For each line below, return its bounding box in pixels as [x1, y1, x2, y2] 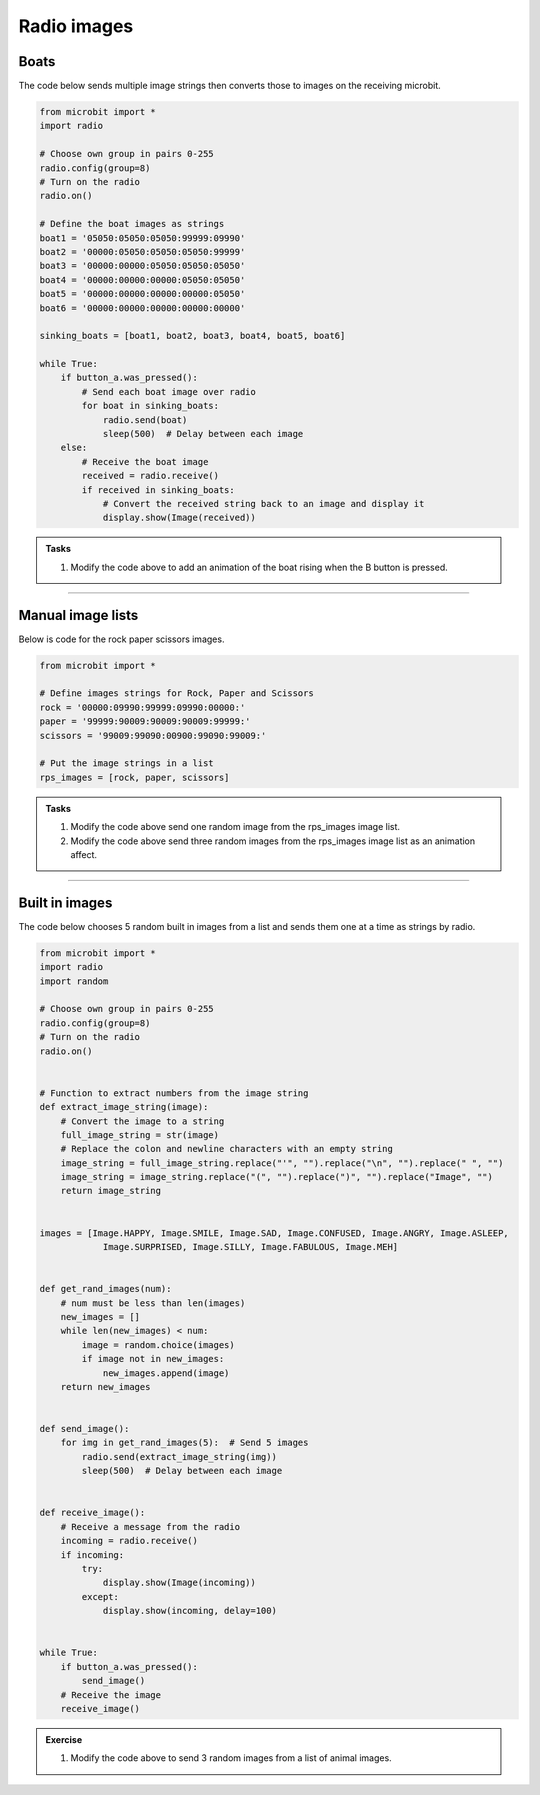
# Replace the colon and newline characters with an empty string [60, 1143, 394, 1155]
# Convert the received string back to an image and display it [102, 498, 425, 509]
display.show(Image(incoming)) [102, 1577, 257, 1589]
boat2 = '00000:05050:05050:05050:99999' [39, 246, 246, 257]
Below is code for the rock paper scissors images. [18, 633, 225, 645]
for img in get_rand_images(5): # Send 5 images [60, 1437, 309, 1449]
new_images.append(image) [102, 1367, 230, 1379]
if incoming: [60, 1549, 125, 1560]
